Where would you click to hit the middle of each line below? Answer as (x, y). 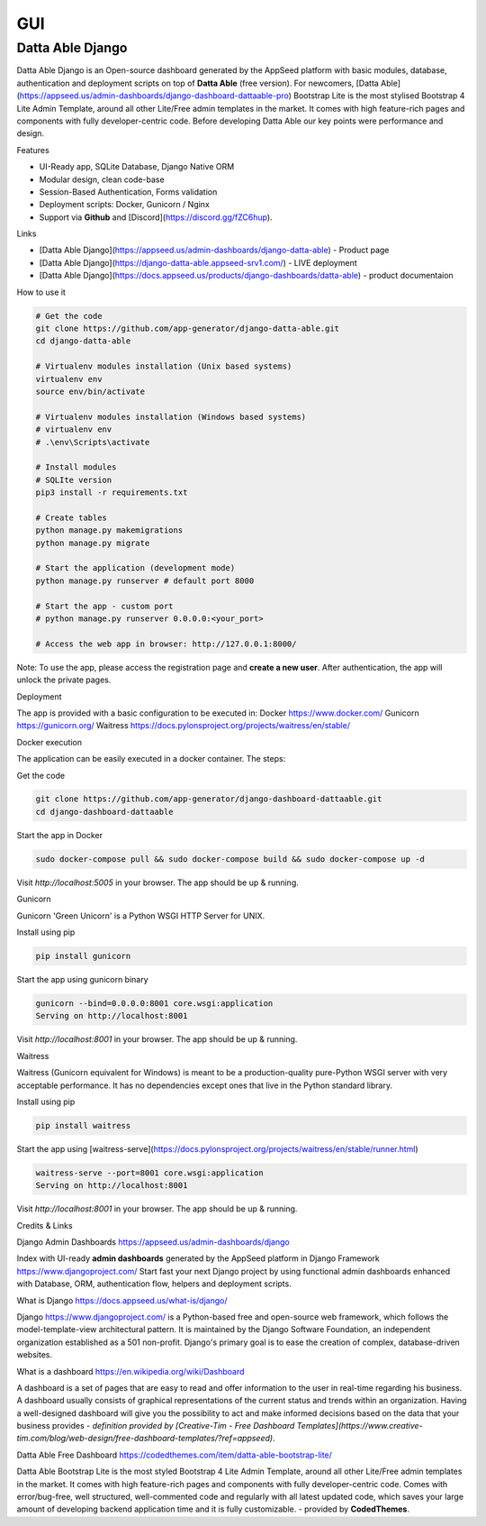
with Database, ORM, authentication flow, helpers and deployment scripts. (154, 1284)
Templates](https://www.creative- (360, 1426)
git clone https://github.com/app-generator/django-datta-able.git (188, 329)
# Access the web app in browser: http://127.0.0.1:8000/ (166, 644)
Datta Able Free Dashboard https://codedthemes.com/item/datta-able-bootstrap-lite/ (175, 1455)
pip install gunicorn (83, 956)
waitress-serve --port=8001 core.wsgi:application (150, 1173)
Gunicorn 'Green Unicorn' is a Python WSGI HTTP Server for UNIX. (141, 916)
